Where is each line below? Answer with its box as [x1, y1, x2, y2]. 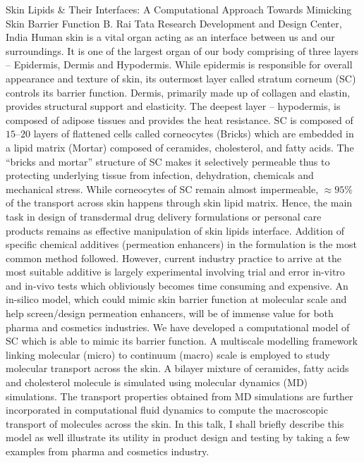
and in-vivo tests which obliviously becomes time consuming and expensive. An [6, 278, 348, 292]
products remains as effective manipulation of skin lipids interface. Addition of [6, 223, 345, 237]
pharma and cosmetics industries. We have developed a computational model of [6, 319, 350, 334]
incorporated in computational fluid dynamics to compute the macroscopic [6, 402, 328, 417]
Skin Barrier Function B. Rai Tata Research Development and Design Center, [6, 16, 342, 30]
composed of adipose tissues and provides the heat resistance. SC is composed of [6, 112, 353, 127]
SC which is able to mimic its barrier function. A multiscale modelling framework [6, 333, 358, 348]
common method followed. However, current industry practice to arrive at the [6, 250, 341, 265]
